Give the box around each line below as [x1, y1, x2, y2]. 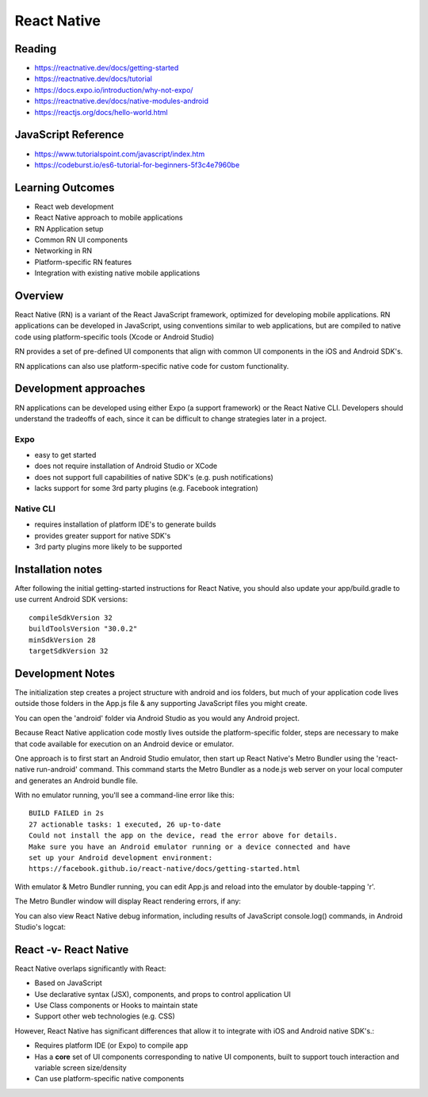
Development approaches [14, 382, 146, 396]
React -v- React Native [14, 942, 129, 956]
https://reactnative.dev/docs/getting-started [34, 63, 179, 73]
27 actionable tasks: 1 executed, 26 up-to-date [29, 819, 221, 829]
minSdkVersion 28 [29, 635, 96, 644]
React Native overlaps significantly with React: [14, 964, 166, 973]
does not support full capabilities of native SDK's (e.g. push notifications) [34, 472, 273, 481]
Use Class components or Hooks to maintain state [34, 1000, 198, 1011]
